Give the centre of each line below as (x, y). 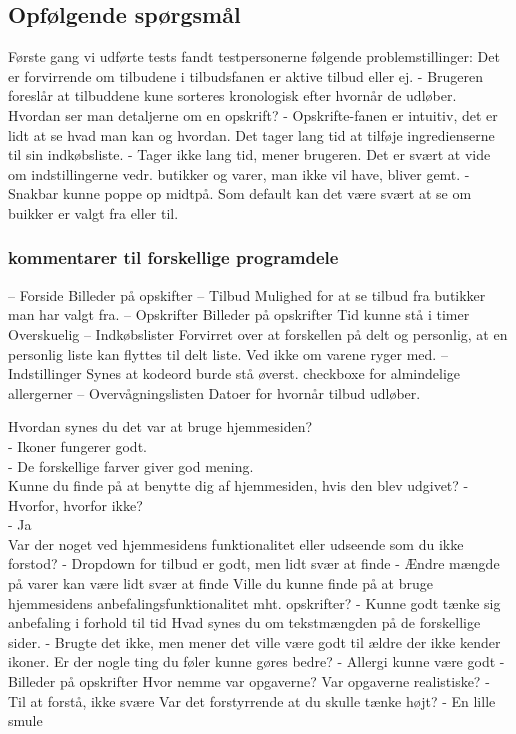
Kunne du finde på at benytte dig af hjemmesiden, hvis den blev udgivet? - (238, 485)
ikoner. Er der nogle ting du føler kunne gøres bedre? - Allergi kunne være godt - (256, 661)
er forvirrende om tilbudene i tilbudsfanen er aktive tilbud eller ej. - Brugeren (246, 75)
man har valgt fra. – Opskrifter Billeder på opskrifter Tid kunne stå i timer (239, 314)
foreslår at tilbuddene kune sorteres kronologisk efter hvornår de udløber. (232, 95)
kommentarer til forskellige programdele (173, 257)
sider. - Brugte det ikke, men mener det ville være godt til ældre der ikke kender (254, 641)
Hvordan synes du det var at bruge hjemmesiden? (160, 426)
